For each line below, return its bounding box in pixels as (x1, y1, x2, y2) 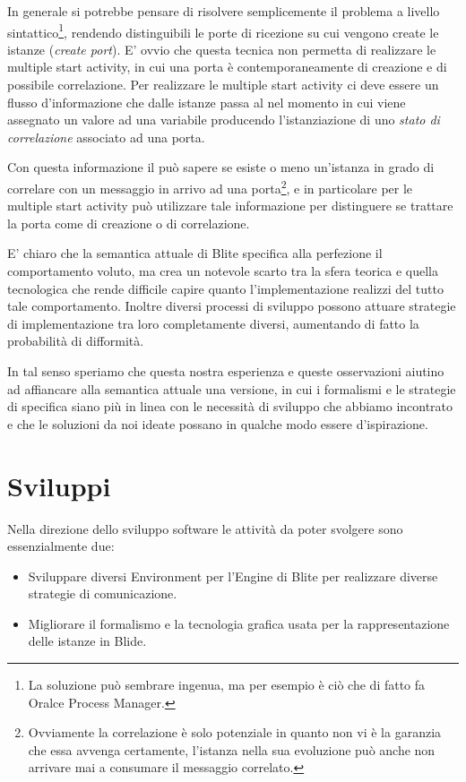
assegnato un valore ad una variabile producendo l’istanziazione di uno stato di (7, 110, 440, 129)
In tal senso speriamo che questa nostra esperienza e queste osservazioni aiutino (7, 362, 444, 380)
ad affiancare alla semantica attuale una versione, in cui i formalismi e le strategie (7, 379, 456, 398)
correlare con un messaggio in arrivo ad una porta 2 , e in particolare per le (7, 176, 413, 197)
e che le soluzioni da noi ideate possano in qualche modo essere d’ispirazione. (7, 414, 428, 433)
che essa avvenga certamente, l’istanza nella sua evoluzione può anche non (28, 740, 436, 759)
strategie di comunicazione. (28, 584, 177, 603)
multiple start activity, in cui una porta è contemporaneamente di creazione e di (7, 57, 447, 76)
